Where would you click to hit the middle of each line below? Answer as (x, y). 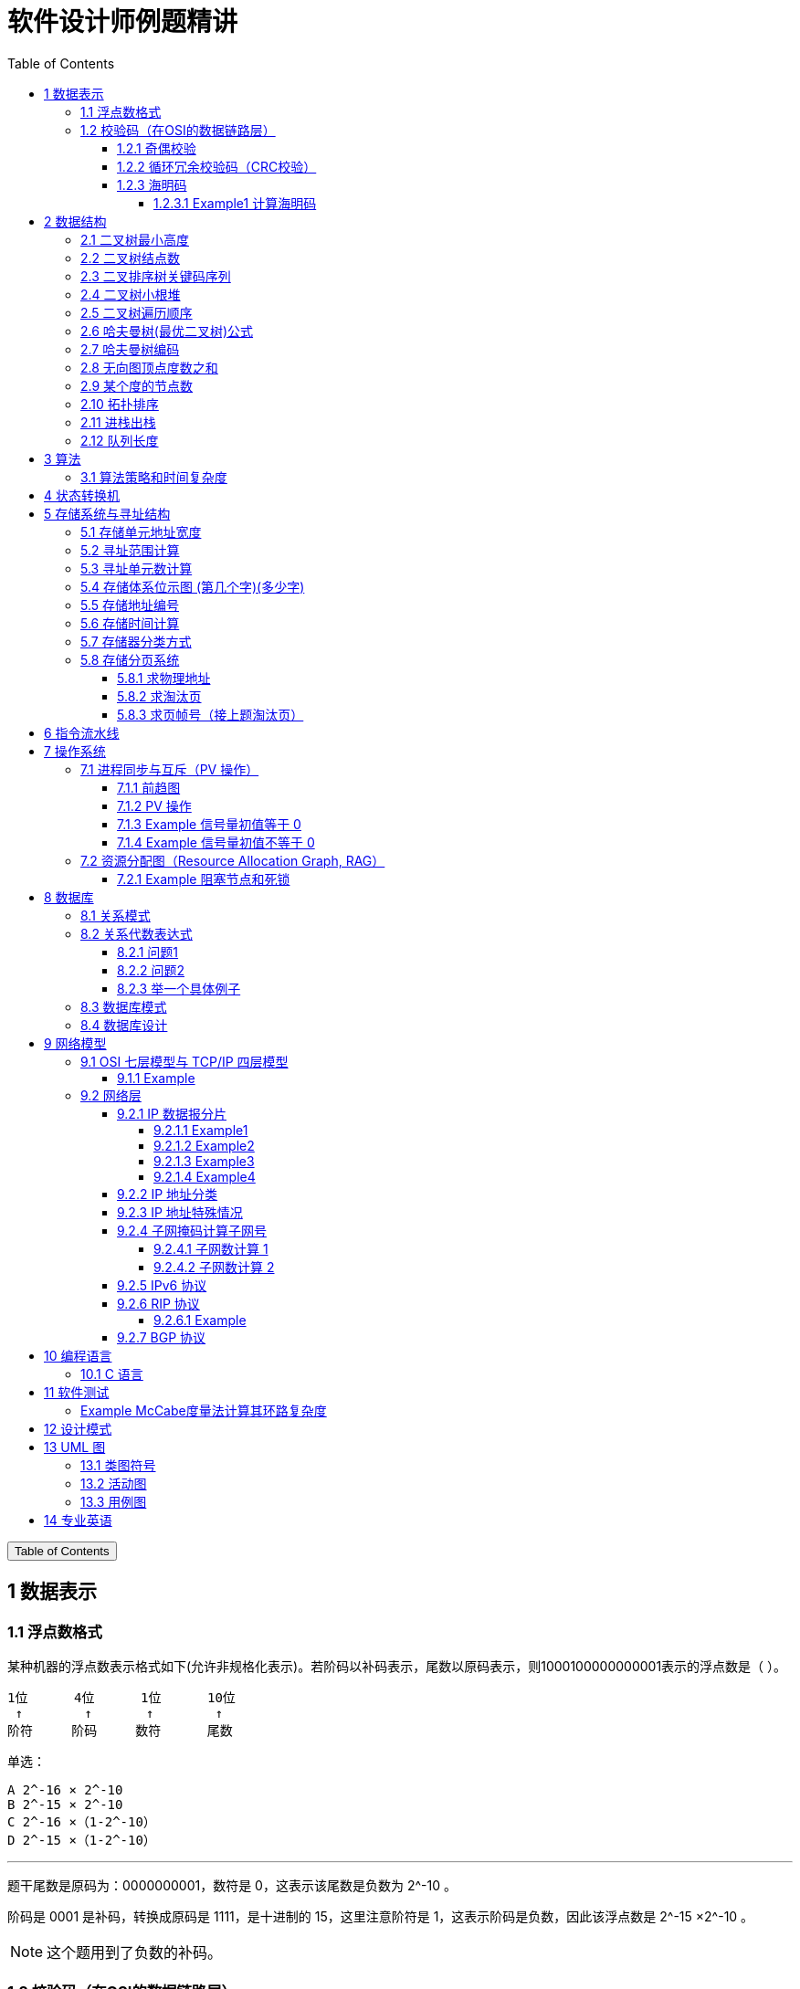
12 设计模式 (78, 1428)
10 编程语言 (78, 1355)
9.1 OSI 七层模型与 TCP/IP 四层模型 (184, 1061)
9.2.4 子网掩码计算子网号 (192, 1230)
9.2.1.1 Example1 (201, 1130)
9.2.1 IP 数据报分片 (172, 1113)
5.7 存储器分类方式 (136, 641)
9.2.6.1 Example (200, 1320)
